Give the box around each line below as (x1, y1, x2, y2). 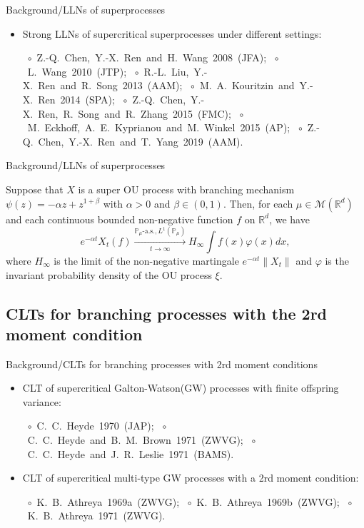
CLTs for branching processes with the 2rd (6, 302, 328, 324)
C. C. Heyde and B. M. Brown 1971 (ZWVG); (27, 432, 243, 447)
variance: (22, 394, 61, 409)
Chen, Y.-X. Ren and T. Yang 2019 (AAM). (38, 133, 243, 148)
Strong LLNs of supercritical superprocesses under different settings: (22, 26, 322, 41)
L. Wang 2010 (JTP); (27, 64, 127, 78)
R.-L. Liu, (143, 64, 189, 78)
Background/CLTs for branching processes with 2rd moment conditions (6, 356, 318, 371)
